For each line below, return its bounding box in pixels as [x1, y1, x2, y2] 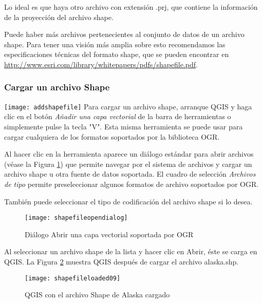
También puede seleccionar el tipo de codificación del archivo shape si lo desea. [4, 196, 253, 206]
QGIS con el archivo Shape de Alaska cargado [25, 289, 170, 300]
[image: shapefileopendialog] [25, 214, 128, 222]
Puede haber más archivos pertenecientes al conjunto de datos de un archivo [4, 29, 245, 40]
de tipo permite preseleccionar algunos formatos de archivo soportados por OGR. [4, 179, 259, 189]
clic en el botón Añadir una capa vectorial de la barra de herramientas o [4, 111, 231, 122]
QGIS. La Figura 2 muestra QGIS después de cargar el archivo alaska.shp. [4, 256, 239, 267]
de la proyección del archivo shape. [4, 11, 114, 22]
